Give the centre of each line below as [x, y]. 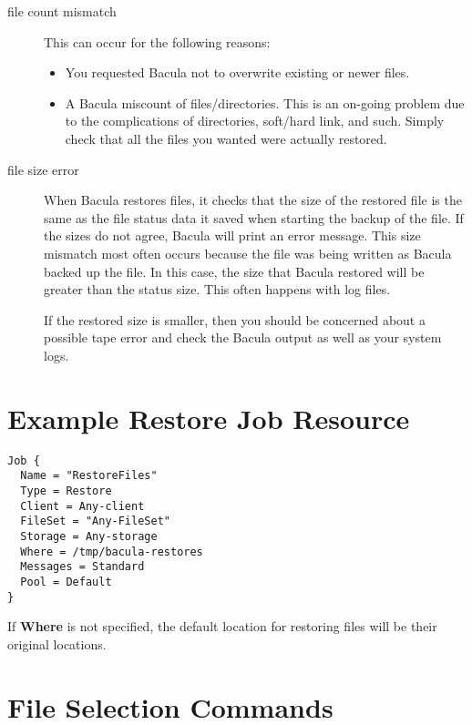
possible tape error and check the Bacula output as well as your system [243, 337]
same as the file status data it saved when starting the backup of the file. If [254, 217]
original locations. [57, 643]
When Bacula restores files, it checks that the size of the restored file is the [253, 200]
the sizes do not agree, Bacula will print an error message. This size [232, 235]
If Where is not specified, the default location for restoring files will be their [222, 626]
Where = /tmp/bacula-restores [112, 551]
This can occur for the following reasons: [157, 41]
